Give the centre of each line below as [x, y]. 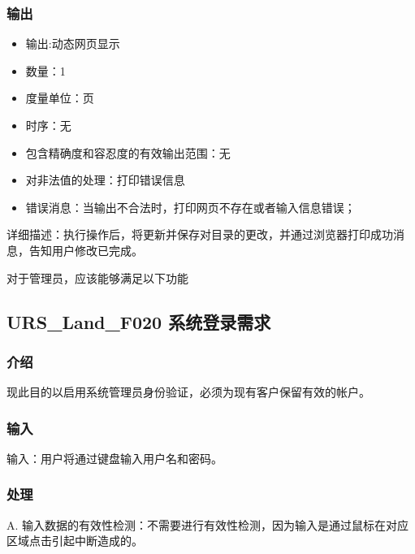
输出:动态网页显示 [73, 43]
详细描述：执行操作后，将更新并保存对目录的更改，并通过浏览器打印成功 [200, 234]
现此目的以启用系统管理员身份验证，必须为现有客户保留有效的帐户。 [188, 392]
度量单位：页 [60, 98]
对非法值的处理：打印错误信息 [105, 180]
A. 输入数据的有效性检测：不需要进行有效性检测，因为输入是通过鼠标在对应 [208, 524]
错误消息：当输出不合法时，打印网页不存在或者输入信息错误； [190, 207]
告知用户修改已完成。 [86, 250]
